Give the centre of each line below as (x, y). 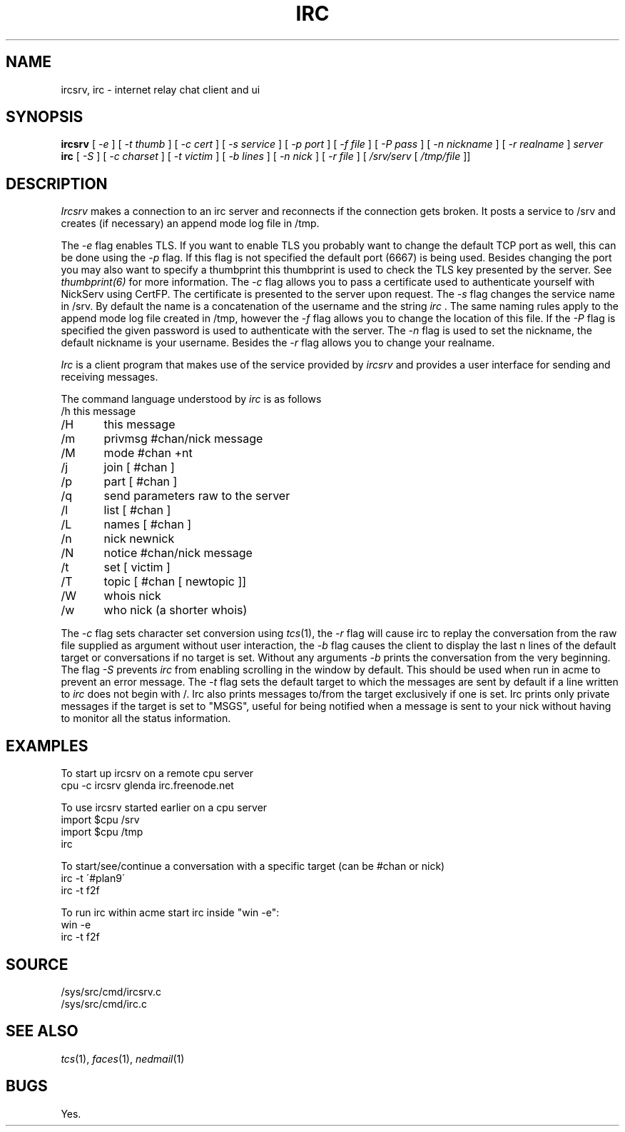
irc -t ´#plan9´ (93, 878)
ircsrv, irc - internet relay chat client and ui (161, 89)
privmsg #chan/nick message (183, 439)
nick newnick (139, 539)
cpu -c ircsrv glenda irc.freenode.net (147, 786)
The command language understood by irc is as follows (191, 399)
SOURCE (37, 964)
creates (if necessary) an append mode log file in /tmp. (190, 224)
